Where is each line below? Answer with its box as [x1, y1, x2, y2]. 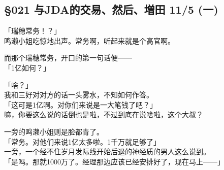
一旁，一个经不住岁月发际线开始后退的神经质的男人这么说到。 [4, 146, 210, 157]
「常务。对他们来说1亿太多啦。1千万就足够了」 [4, 136, 161, 147]
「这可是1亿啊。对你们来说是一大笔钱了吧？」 [4, 99, 157, 110]
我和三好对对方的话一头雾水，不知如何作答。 [4, 89, 153, 100]
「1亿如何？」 [4, 62, 50, 73]
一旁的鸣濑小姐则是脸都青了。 [4, 126, 104, 137]
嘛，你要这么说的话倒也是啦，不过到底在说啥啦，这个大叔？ [4, 109, 203, 120]
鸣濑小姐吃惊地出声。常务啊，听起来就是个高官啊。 [4, 35, 175, 46]
